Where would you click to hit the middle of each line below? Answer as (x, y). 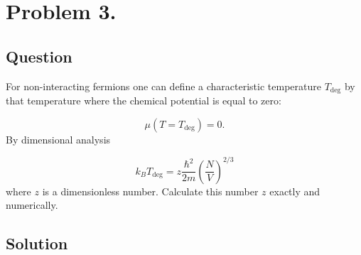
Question (39, 56)
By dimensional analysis (58, 139)
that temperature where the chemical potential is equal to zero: (144, 101)
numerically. (32, 205)
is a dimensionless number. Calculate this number (150, 191)
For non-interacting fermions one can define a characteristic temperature (163, 86)
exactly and (295, 191)
